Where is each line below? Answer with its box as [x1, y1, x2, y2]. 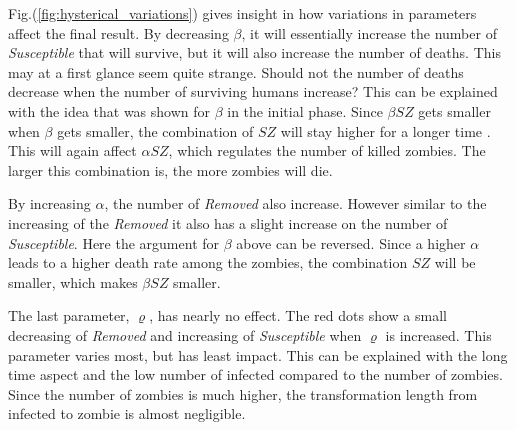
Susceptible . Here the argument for [8, 232, 220, 253]
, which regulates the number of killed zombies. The [168, 140, 486, 161]
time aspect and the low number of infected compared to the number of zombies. [8, 364, 503, 385]
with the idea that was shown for [8, 100, 211, 121]
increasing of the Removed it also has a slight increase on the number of [8, 212, 448, 233]
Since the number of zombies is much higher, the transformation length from [8, 383, 478, 404]
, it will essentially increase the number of [241, 22, 497, 43]
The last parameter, [8, 305, 130, 326]
